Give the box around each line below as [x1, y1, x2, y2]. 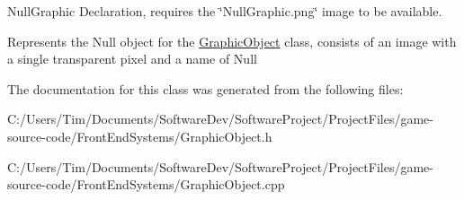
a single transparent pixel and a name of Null [7, 49, 257, 68]
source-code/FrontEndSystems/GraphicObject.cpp [7, 175, 285, 194]
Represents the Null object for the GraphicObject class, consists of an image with [7, 31, 457, 50]
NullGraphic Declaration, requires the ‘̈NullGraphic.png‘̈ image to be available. [7, 2, 442, 20]
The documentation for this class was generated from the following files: [7, 79, 404, 98]
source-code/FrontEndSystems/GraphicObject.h [7, 126, 272, 145]
